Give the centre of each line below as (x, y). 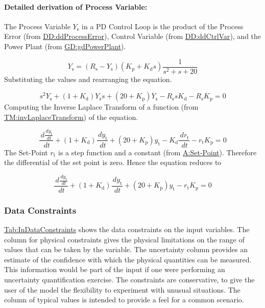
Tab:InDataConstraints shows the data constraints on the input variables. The (127, 229)
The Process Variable (37, 26)
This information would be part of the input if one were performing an (115, 269)
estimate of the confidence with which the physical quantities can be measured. (128, 259)
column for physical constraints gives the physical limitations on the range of (124, 239)
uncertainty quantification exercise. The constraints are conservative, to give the (129, 280)
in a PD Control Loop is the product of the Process (163, 26)
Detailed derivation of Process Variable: (76, 6)
